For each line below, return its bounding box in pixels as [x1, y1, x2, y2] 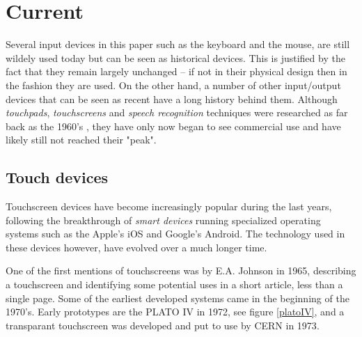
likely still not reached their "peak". [6, 132, 157, 147]
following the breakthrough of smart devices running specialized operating [6, 212, 321, 227]
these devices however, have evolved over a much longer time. [6, 240, 267, 254]
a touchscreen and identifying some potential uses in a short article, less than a [6, 277, 343, 292]
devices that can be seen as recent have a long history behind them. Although [6, 91, 338, 106]
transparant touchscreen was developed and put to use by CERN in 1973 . [6, 318, 320, 332]
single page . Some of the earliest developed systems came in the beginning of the [6, 290, 349, 305]
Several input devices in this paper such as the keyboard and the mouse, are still [6, 37, 350, 52]
